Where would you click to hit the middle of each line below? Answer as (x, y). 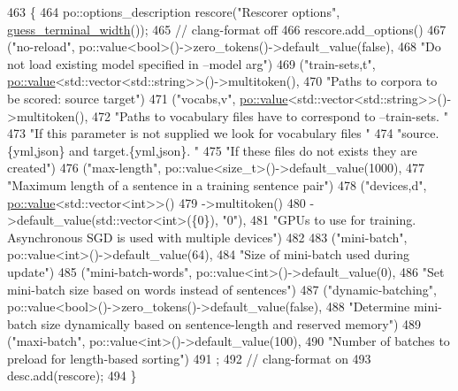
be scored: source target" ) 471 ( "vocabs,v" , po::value (148, 98)
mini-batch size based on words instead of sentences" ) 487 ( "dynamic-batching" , (222, 289)
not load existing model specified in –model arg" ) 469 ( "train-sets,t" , (191, 63)
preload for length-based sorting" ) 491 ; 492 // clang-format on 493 (189, 358)
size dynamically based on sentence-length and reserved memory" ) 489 (231, 323)
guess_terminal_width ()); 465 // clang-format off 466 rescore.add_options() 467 (227, 29)
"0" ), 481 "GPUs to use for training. (319, 220)
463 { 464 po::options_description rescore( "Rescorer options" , (174, 11)
